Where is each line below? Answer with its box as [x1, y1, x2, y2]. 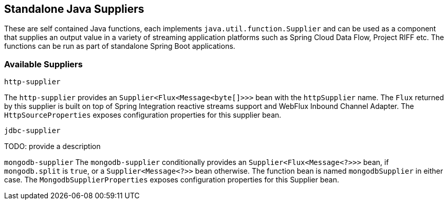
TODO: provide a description [4, 142, 101, 151]
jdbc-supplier [4, 126, 61, 135]
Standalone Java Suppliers [4, 3, 144, 15]
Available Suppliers [4, 59, 83, 69]
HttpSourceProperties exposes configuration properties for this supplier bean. [4, 110, 282, 120]
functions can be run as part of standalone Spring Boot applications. [4, 42, 235, 51]
